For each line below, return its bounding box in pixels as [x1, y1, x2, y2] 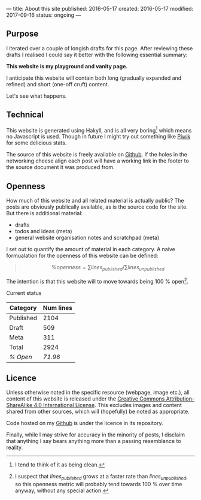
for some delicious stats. [6, 139, 67, 146]
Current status [6, 289, 42, 296]
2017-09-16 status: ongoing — [6, 11, 81, 19]
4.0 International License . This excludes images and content [33, 402, 182, 409]
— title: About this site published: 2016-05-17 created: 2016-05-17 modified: [6, 5, 193, 12]
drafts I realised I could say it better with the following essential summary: [6, 51, 188, 58]
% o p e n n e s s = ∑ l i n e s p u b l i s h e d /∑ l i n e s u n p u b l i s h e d [51, 264, 165, 272]
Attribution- [166, 395, 194, 402]
